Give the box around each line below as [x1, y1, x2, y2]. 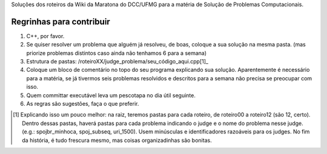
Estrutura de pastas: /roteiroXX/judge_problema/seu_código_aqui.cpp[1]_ [26, 58, 209, 65]
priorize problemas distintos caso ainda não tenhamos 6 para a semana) [26, 49, 207, 57]
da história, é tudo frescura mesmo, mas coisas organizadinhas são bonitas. [22, 136, 212, 144]
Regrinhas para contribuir [11, 16, 110, 27]
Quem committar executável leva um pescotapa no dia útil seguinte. [26, 91, 196, 99]
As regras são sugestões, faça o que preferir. [26, 100, 139, 107]
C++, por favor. [26, 32, 65, 39]
